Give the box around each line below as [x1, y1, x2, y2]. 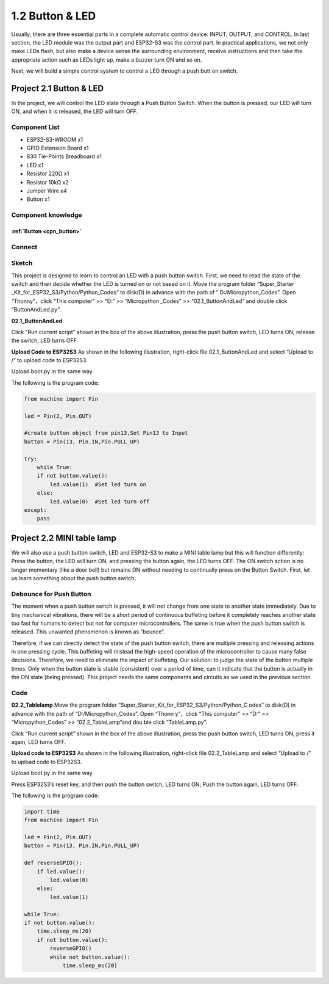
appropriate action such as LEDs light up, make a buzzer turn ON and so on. [11, 56, 202, 64]
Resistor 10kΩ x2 [26, 178, 69, 186]
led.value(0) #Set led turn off [49, 498, 150, 505]
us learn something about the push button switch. [11, 574, 136, 581]
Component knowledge [11, 211, 82, 219]
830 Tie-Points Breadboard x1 [26, 153, 102, 160]
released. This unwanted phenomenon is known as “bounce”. [11, 628, 166, 635]
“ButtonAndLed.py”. [11, 306, 61, 313]
